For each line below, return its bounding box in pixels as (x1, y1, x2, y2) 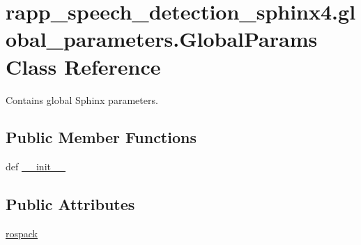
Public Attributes (6, 193, 135, 215)
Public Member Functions (6, 126, 197, 148)
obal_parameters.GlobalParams (6, 24, 318, 53)
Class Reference (6, 52, 161, 80)
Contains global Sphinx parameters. (6, 92, 158, 107)
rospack (6, 226, 38, 241)
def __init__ (6, 159, 66, 174)
